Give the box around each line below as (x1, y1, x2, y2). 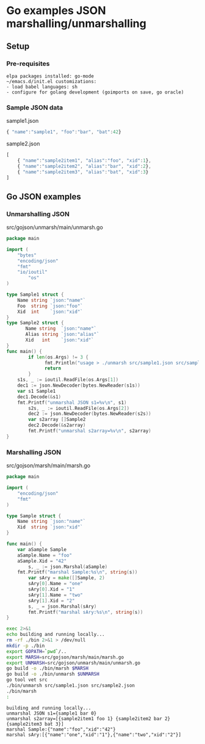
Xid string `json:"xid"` (17, 524, 84, 530)
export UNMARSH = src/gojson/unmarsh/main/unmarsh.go (6, 660, 140, 666)
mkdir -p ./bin (6, 643, 45, 649)
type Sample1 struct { (6, 291, 64, 298)
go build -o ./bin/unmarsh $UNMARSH (6, 671, 99, 677)
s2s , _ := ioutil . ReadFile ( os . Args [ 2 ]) (28, 405, 130, 411)
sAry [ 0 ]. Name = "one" (28, 581, 84, 587)
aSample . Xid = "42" (17, 558, 67, 564)
